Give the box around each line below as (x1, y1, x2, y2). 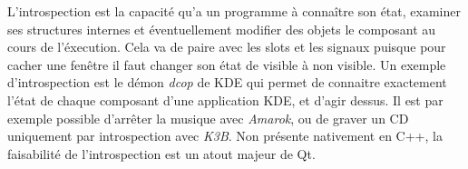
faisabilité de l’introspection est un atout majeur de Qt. (7, 144, 316, 163)
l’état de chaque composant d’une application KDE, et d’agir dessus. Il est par (7, 90, 444, 109)
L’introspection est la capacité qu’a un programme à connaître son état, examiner (7, 2, 461, 20)
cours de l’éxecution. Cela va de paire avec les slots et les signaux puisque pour (7, 37, 446, 56)
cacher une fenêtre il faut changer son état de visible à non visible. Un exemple (7, 55, 446, 74)
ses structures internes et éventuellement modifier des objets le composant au (7, 19, 436, 38)
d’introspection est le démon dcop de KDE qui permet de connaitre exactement (7, 73, 447, 92)
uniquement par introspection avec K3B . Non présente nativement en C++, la (7, 126, 443, 145)
